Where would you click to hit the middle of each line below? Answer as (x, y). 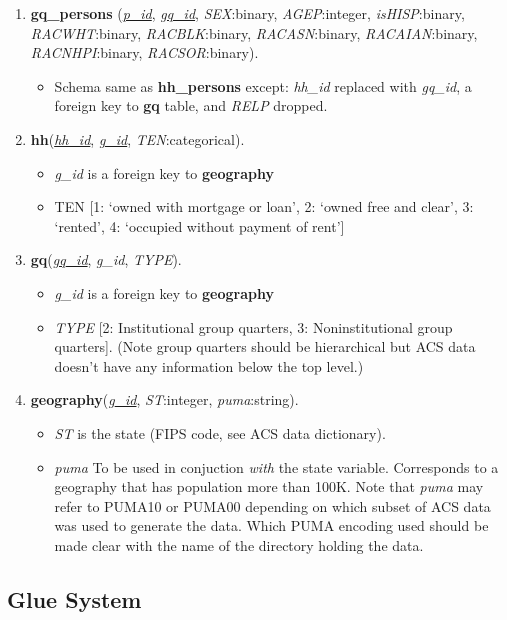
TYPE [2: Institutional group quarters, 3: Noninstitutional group (253, 326)
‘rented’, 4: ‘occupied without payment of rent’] (199, 225)
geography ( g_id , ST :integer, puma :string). (164, 399)
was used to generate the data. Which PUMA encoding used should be (271, 525)
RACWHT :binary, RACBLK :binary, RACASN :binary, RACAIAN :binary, (254, 32)
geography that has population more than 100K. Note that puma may (269, 486)
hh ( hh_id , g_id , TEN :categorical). (137, 138)
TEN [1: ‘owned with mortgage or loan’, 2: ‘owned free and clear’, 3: (264, 206)
